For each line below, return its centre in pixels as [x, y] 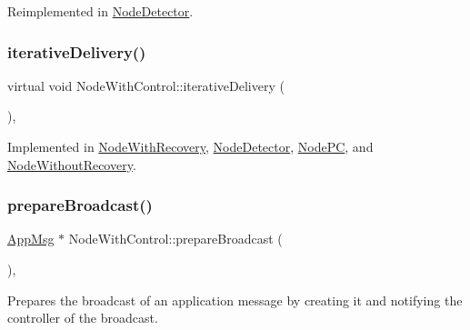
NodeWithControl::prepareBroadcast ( [175, 239]
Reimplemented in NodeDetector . [100, 11]
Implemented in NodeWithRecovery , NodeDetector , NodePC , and [190, 146]
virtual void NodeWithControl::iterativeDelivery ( [146, 85]
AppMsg [31, 239]
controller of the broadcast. [83, 318]
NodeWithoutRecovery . [72, 164]
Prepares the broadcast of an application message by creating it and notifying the [235, 300]
